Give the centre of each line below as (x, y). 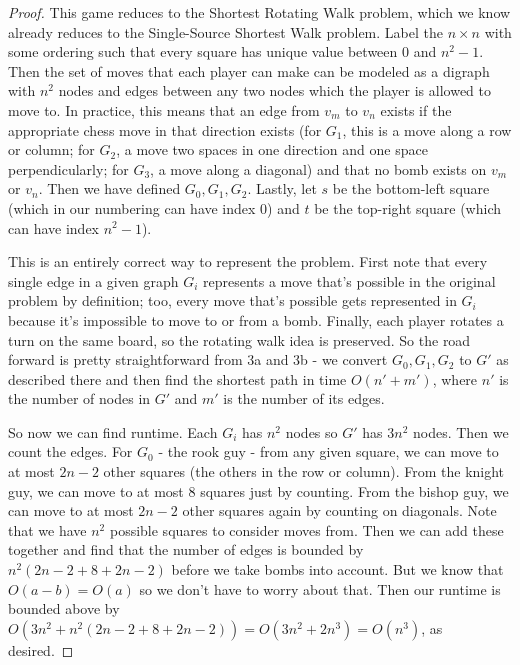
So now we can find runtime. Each (113, 431)
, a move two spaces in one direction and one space (272, 149)
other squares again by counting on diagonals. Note (339, 510)
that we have (47, 529)
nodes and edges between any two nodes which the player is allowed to (275, 90)
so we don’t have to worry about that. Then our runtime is (320, 588)
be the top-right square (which (407, 207)
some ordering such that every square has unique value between (203, 51)
